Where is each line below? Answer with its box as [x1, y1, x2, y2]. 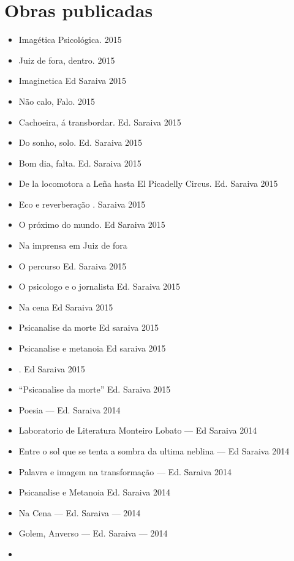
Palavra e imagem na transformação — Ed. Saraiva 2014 [18, 465, 232, 478]
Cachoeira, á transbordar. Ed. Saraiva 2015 [18, 115, 181, 128]
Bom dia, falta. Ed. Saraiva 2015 [18, 156, 141, 169]
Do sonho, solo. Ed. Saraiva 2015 [18, 136, 143, 149]
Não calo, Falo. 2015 [18, 94, 96, 107]
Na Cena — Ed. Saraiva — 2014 [18, 506, 141, 519]
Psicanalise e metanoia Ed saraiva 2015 [18, 342, 166, 355]
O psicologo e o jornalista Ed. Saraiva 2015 [18, 280, 181, 293]
